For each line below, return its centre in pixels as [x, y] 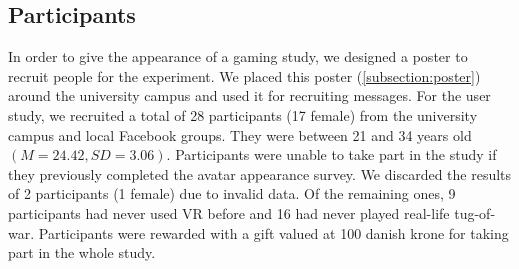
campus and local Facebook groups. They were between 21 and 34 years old [240, 134]
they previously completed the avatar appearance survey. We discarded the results [260, 173]
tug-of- [475, 212]
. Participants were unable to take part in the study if [331, 154]
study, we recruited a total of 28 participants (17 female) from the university [243, 114]
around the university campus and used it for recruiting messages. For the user [249, 95]
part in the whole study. [82, 252]
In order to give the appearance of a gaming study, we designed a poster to [238, 56]
